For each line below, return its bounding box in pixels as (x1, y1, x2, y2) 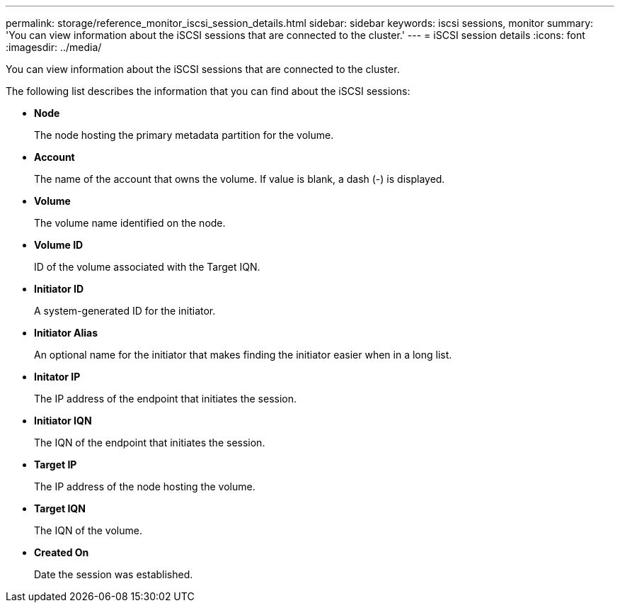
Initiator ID (34, 283, 84, 295)
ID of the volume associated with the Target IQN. (34, 261, 260, 273)
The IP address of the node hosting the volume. (34, 480, 256, 492)
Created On (34, 546, 89, 558)
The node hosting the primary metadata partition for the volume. (34, 129, 334, 141)
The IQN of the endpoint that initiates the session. (34, 437, 265, 449)
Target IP (34, 458, 77, 471)
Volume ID (34, 239, 84, 251)
